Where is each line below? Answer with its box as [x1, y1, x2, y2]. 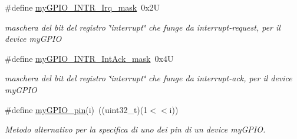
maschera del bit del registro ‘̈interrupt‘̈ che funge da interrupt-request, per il [5, 21, 280, 33]
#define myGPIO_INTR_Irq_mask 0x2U [5, 1, 160, 13]
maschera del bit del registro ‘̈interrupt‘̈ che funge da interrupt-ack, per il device [5, 72, 292, 84]
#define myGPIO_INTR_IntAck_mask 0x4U [5, 52, 174, 64]
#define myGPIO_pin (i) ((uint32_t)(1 [5, 103, 148, 115]
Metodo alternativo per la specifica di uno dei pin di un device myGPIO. [5, 123, 266, 135]
